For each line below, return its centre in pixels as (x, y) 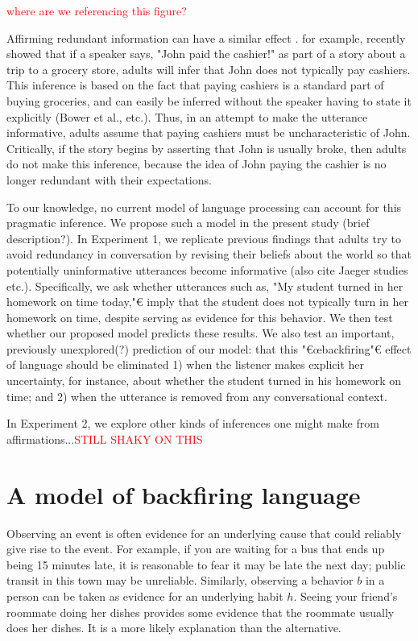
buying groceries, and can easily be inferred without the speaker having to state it (209, 100)
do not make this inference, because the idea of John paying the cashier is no (197, 164)
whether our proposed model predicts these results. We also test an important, (201, 333)
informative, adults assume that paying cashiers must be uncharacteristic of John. (209, 132)
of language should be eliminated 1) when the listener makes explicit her (186, 364)
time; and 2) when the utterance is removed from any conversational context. (197, 396)
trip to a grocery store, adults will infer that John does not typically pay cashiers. (209, 69)
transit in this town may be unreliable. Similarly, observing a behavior (180, 580)
